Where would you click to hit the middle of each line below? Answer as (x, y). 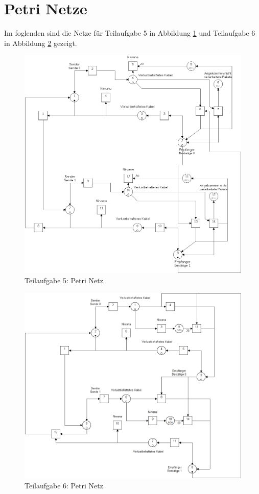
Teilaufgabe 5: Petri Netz (64, 280)
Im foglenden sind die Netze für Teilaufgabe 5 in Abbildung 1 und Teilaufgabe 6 (130, 33)
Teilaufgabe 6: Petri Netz (64, 485)
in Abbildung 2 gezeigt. (41, 43)
